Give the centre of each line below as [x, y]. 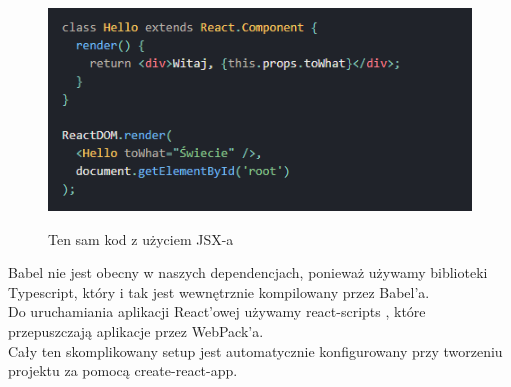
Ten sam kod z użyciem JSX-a [141, 238]
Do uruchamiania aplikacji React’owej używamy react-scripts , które [217, 311]
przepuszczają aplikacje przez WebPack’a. [136, 330]
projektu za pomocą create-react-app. [123, 370]
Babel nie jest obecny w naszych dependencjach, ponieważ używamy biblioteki [248, 272]
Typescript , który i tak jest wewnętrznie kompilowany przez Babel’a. [219, 291]
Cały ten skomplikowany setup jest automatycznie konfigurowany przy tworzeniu [255, 350]
